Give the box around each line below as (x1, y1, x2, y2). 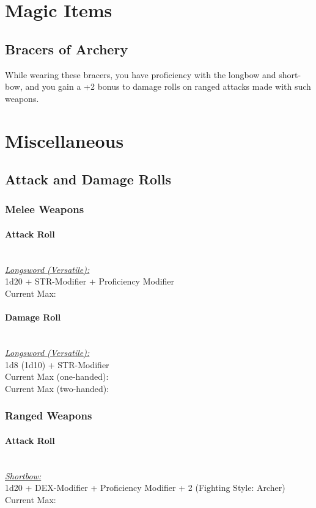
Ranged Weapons (5, 408, 92, 423)
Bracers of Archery (5, 39, 128, 58)
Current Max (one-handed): (5, 370, 109, 383)
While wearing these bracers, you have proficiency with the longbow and (5, 68, 276, 81)
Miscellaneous (5, 128, 124, 153)
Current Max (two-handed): (5, 382, 109, 394)
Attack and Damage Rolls (5, 170, 171, 189)
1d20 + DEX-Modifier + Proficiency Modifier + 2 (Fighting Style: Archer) (5, 481, 285, 494)
